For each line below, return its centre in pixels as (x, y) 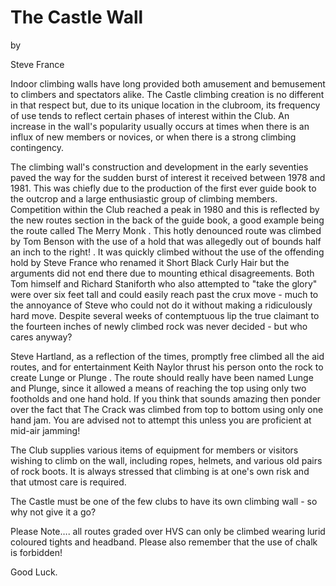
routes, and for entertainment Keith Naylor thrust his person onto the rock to (167, 367)
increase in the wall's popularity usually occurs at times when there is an (160, 126)
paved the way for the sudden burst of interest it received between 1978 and (168, 177)
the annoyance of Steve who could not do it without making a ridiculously (161, 305)
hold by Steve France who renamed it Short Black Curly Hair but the (150, 262)
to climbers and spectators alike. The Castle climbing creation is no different (167, 94)
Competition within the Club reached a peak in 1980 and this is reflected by (165, 209)
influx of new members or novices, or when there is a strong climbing (153, 137)
